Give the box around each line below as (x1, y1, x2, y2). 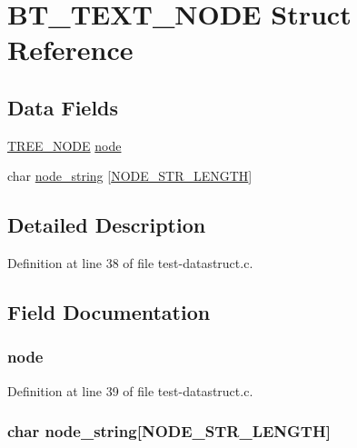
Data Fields (7, 93, 119, 121)
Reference (7, 31, 134, 68)
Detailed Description (7, 211, 206, 239)
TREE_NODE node (7, 135, 122, 154)
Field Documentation (7, 298, 211, 326)
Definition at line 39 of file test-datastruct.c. (7, 381, 253, 400)
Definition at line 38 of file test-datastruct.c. (7, 254, 253, 273)
